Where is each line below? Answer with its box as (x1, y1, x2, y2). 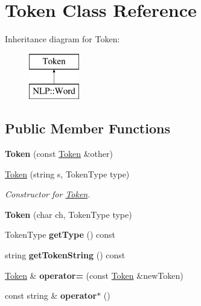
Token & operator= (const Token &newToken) (5, 269, 183, 281)
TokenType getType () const (5, 228, 116, 241)
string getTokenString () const (5, 249, 126, 261)
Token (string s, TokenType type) (5, 167, 130, 180)
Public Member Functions (5, 119, 170, 138)
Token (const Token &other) (5, 147, 113, 160)
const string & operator (5, 289, 97, 302)
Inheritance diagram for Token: (5, 33, 120, 45)
